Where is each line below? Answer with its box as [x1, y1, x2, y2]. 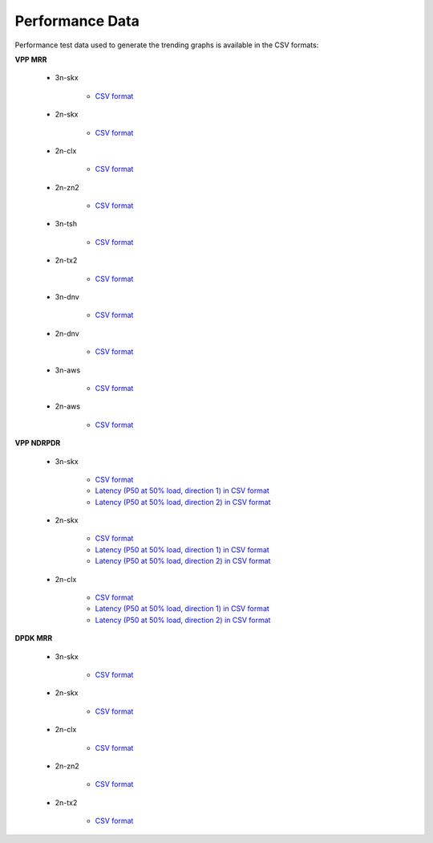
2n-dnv [55, 328, 79, 338]
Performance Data [14, 12, 140, 30]
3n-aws [55, 365, 81, 375]
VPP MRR [14, 55, 47, 64]
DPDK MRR [14, 633, 53, 643]
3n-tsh [55, 219, 78, 229]
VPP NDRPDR [14, 438, 61, 448]
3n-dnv [55, 292, 79, 302]
